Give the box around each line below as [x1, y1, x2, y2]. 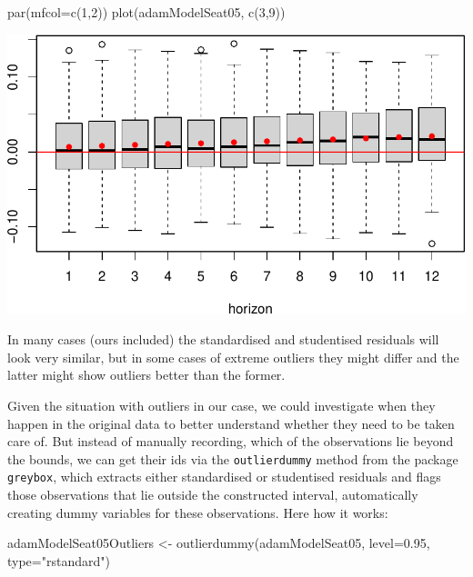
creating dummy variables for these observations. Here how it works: [7, 502, 388, 522]
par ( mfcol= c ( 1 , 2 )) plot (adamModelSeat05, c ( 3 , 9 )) [7, 3, 286, 21]
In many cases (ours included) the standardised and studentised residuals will [7, 330, 439, 349]
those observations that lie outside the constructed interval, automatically [7, 485, 418, 504]
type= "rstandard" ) [7, 551, 110, 570]
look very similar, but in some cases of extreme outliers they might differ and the [7, 347, 459, 366]
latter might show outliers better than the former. [7, 365, 286, 384]
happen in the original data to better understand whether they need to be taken [7, 413, 455, 433]
